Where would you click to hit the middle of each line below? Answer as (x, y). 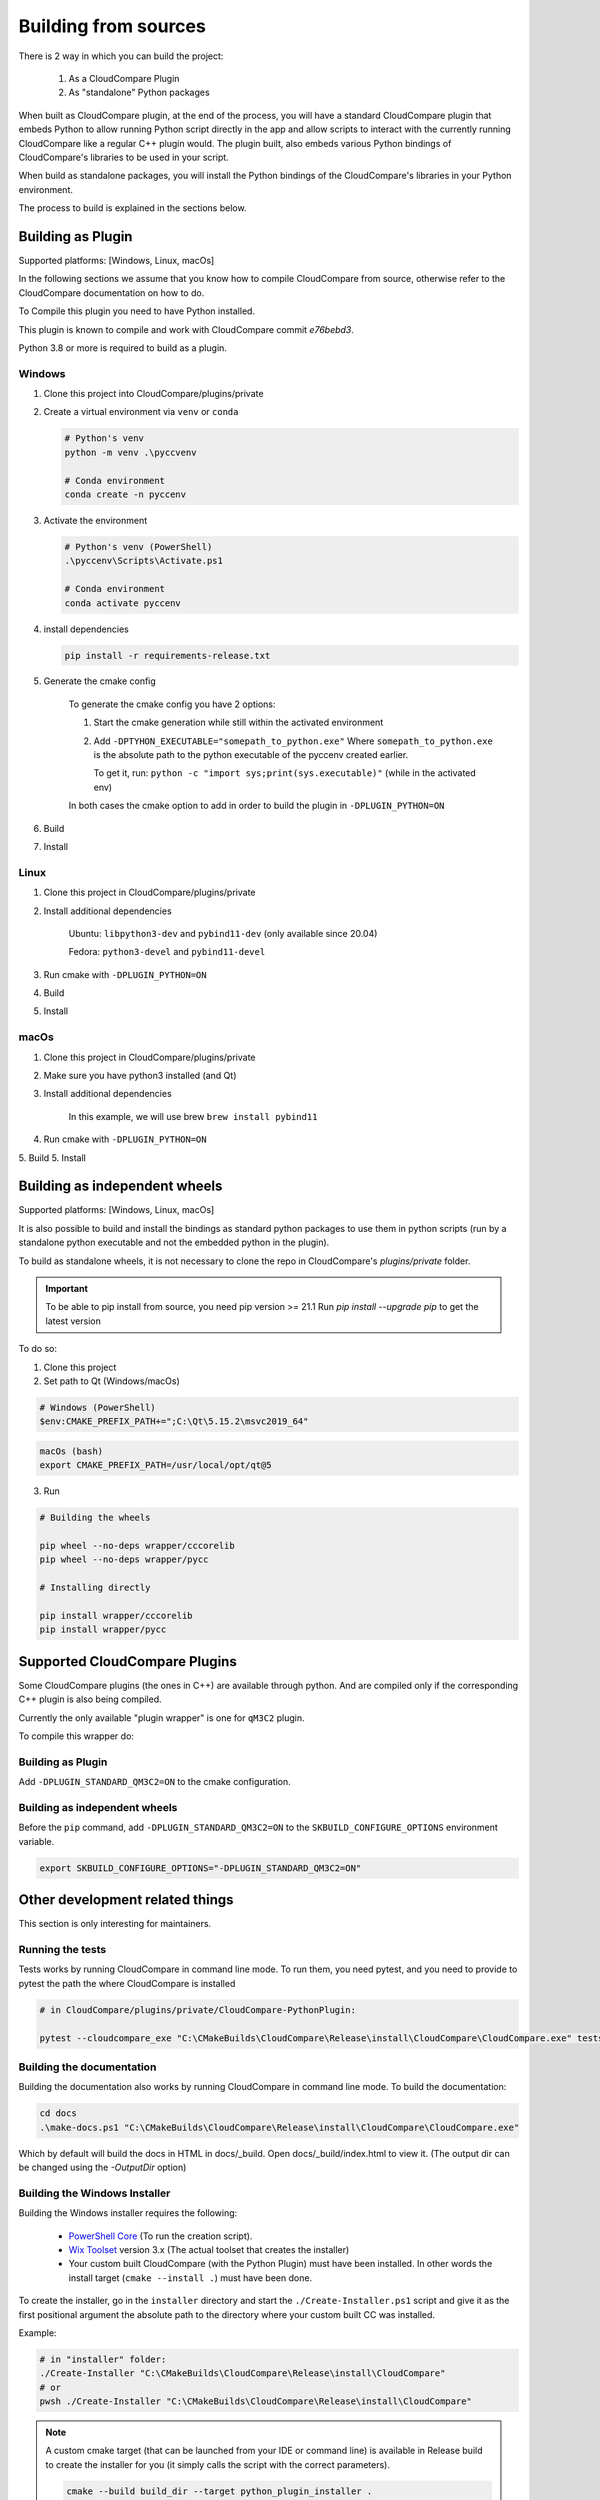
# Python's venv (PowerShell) (138, 546)
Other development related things (126, 1900)
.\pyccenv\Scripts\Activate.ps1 (144, 561)
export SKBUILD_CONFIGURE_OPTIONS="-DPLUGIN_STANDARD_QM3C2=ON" (200, 1868)
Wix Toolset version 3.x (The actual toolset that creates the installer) (209, 2249)
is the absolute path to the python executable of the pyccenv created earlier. (251, 755)
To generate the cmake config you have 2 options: (172, 704)
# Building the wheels (95, 1518)
